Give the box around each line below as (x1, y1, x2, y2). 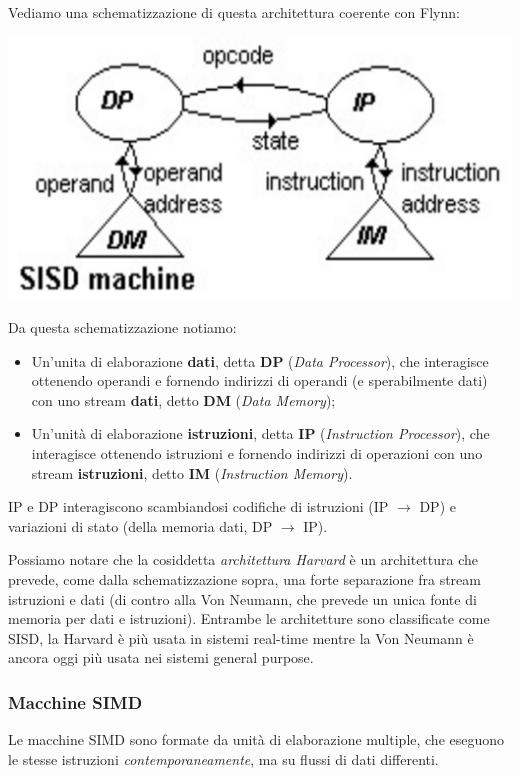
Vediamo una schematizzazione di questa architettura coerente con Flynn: (8, 2, 460, 22)
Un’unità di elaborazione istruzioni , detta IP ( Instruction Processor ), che (31, 423, 490, 444)
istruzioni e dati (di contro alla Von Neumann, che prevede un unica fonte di (8, 588, 477, 609)
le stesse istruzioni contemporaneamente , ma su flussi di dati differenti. (8, 748, 439, 769)
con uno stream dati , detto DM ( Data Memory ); (31, 389, 336, 410)
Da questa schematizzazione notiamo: (8, 317, 237, 338)
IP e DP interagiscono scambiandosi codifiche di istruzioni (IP (8, 496, 389, 517)
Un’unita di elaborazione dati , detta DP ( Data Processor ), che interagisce (31, 350, 489, 371)
